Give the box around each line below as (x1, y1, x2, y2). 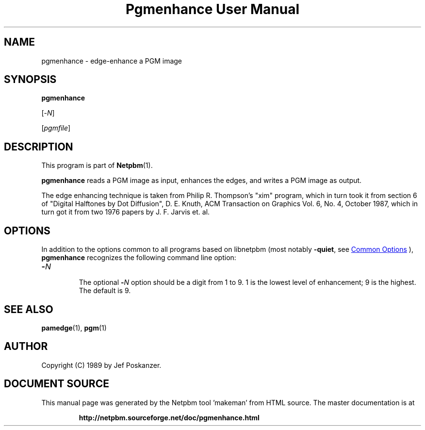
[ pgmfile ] (41, 124, 71, 132)
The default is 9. (79, 286, 131, 295)
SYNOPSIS (4, 73, 57, 86)
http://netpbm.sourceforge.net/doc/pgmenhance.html (79, 413, 260, 422)
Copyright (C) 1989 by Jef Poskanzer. (41, 361, 162, 369)
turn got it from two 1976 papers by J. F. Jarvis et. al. (41, 208, 210, 216)
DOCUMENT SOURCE (4, 378, 109, 390)
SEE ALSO (4, 303, 53, 315)
